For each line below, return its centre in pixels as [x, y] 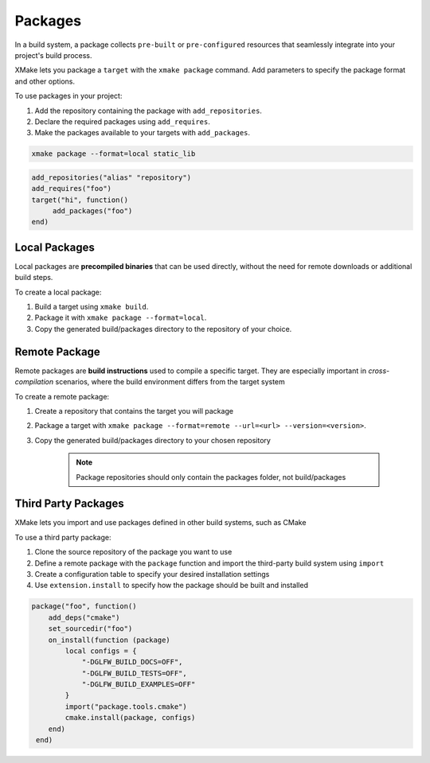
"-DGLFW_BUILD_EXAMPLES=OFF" [139, 685]
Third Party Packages [70, 504]
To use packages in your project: [68, 96]
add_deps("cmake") [84, 617]
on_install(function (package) [109, 640]
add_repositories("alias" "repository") [111, 177]
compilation [34, 382]
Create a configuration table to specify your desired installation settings [152, 574]
